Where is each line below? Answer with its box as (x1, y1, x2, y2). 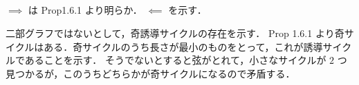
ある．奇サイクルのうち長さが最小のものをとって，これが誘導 (44, 39, 323, 53)
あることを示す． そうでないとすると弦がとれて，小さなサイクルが (24, 53, 326, 67)
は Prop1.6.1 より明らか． (28, 3, 142, 17)
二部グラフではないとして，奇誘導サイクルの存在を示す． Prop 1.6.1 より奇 (6, 25, 344, 40)
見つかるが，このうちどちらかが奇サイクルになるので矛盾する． (6, 66, 295, 80)
